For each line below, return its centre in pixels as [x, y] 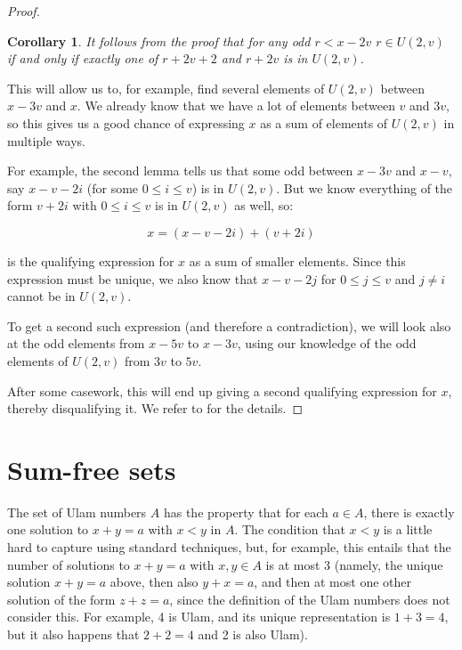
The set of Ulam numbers [77, 512]
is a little [408, 529]
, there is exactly [409, 512]
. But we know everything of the [365, 187]
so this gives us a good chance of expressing [126, 122]
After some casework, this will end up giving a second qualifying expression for [222, 390]
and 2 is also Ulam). [253, 634]
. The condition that [290, 529]
